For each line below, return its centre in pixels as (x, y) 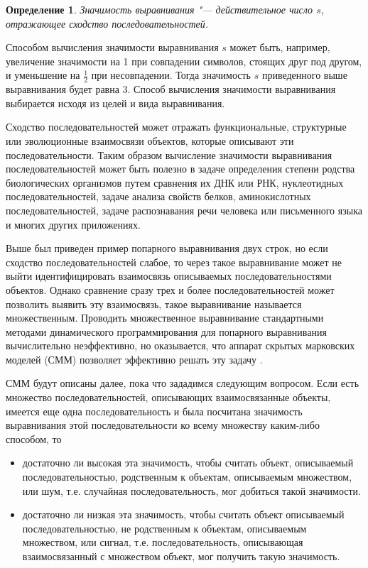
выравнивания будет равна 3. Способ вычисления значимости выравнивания (171, 89)
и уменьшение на (43, 75)
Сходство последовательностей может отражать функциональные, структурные (176, 127)
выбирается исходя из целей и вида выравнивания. (115, 103)
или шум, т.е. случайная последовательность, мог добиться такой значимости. (191, 490)
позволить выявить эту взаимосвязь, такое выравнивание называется (154, 304)
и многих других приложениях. (73, 224)
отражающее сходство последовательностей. (107, 23)
